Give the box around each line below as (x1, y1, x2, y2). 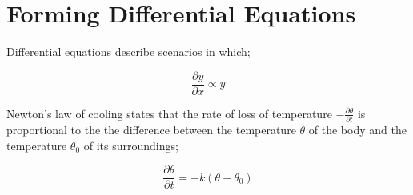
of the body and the (308, 121, 407, 138)
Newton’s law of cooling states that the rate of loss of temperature (6, 105, 332, 121)
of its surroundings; (83, 137, 178, 153)
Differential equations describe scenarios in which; (6, 43, 251, 60)
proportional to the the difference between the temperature (6, 121, 296, 138)
